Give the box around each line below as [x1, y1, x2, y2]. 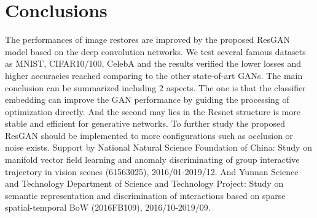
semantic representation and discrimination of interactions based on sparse [5, 189, 286, 201]
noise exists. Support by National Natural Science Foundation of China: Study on [5, 141, 312, 154]
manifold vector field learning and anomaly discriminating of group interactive [5, 153, 300, 166]
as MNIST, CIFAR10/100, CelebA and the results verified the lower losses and [5, 57, 301, 70]
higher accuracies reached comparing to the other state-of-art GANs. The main [5, 69, 303, 81]
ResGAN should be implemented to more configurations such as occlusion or [5, 129, 294, 141]
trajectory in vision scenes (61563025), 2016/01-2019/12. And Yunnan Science [5, 165, 299, 178]
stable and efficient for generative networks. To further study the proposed [5, 117, 285, 130]
